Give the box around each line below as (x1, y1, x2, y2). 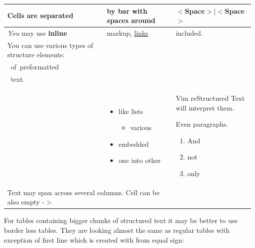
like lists (118, 106, 143, 116)
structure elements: (7, 49, 65, 60)
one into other (118, 155, 161, 165)
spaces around (107, 15, 155, 25)
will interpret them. (176, 102, 234, 113)
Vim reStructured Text (176, 92, 245, 103)
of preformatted (10, 62, 59, 72)
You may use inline (7, 27, 67, 38)
